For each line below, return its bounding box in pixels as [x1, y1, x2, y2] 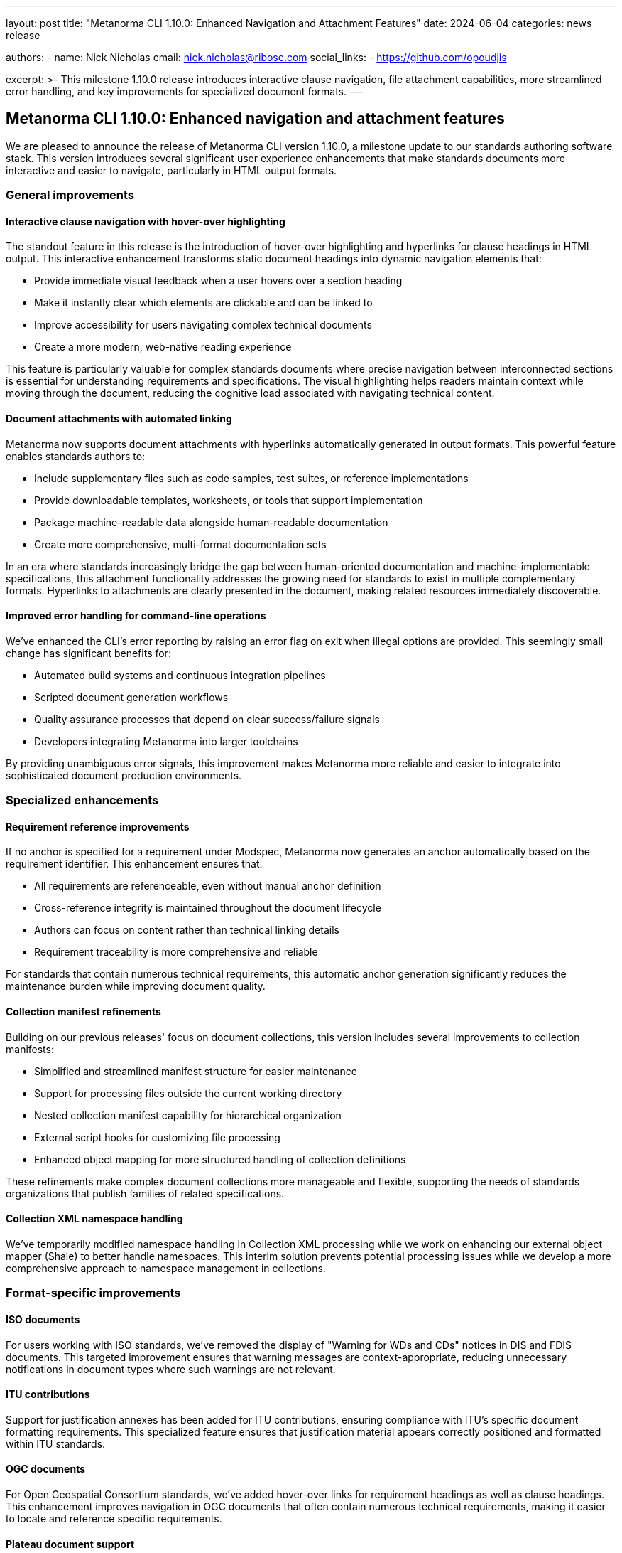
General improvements [6, 188, 135, 203]
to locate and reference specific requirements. [6, 1512, 222, 1525]
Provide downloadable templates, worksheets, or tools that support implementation [34, 493, 423, 506]
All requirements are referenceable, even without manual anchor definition [34, 880, 381, 892]
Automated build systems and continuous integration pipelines [34, 668, 326, 681]
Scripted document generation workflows [34, 690, 229, 703]
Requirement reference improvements [6, 820, 190, 833]
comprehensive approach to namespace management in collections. [6, 1261, 326, 1274]
